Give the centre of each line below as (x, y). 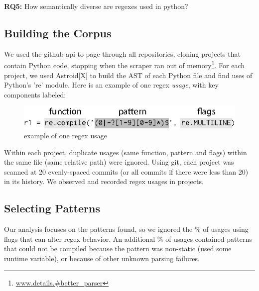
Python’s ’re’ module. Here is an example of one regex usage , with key (111, 85)
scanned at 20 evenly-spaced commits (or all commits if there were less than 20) (126, 171)
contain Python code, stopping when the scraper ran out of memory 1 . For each (124, 65)
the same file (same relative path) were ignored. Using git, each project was (119, 162)
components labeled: (35, 94)
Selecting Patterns (52, 208)
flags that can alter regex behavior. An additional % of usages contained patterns (128, 239)
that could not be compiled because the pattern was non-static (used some (118, 248)
